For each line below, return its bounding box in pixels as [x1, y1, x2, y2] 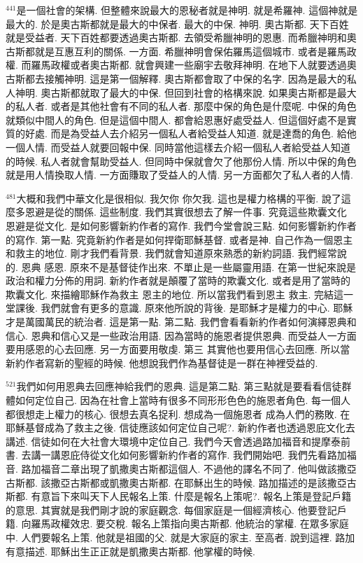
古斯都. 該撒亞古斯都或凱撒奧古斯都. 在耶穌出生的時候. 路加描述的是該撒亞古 [6, 475, 357, 489]
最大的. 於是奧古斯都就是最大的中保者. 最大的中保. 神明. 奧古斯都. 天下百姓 [6, 16, 349, 31]
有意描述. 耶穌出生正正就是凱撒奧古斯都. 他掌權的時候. [6, 543, 255, 558]
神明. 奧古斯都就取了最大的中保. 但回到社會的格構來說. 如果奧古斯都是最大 [15, 85, 357, 99]
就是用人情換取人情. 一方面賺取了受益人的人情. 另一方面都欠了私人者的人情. [6, 167, 353, 182]
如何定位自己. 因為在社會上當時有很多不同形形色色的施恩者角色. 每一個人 [15, 393, 351, 408]
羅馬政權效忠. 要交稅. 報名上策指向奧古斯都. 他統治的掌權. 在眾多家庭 [31, 516, 349, 531]
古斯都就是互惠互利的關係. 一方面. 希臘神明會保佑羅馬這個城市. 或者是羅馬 [6, 43, 347, 58]
